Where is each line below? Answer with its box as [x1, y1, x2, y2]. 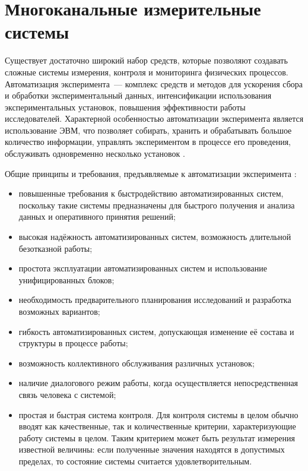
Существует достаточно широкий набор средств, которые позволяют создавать [5, 54, 288, 67]
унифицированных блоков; [18, 273, 115, 286]
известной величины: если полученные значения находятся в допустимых [18, 443, 285, 456]
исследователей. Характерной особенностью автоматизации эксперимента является [5, 112, 304, 125]
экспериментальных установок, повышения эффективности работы [5, 100, 246, 113]
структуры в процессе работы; [18, 337, 128, 349]
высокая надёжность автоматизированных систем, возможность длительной [18, 230, 291, 243]
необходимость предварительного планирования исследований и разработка [18, 293, 291, 306]
